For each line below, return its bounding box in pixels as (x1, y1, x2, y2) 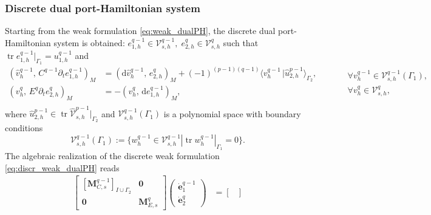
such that (223, 36, 259, 49)
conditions (5, 121, 43, 134)
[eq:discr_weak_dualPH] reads (5, 161, 120, 174)
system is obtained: (53, 36, 125, 49)
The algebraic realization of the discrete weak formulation (5, 149, 220, 162)
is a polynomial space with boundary (163, 107, 301, 120)
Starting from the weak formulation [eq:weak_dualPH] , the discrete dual (5, 24, 276, 37)
